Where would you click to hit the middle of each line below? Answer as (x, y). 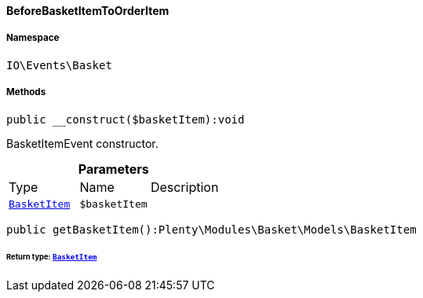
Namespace (33, 38)
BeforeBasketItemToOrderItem (88, 11)
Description (184, 187)
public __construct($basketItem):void (126, 119)
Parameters (113, 169)
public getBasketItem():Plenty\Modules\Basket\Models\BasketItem (211, 229)
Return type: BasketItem (52, 257)
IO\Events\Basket (59, 65)
